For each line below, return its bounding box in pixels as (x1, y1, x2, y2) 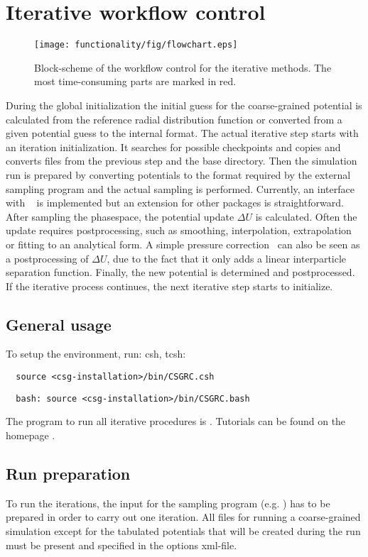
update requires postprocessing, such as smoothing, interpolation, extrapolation (6, 223, 352, 238)
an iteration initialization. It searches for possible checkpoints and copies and (6, 139, 341, 154)
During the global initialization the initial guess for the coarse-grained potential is (6, 97, 362, 112)
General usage (6, 313, 112, 335)
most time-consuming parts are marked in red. (34, 74, 237, 89)
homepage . (6, 427, 55, 442)
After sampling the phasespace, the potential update (6, 209, 234, 224)
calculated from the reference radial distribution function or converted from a (6, 111, 342, 126)
